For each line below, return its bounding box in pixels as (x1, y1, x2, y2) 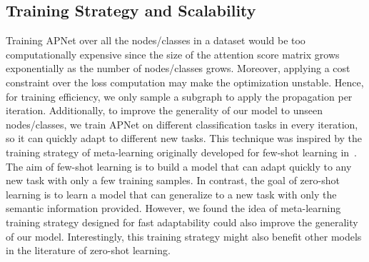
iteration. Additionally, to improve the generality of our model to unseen (6, 103, 323, 118)
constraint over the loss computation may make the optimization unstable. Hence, (6, 74, 364, 89)
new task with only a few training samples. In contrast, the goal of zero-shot (6, 173, 340, 188)
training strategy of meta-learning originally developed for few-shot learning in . (6, 144, 358, 159)
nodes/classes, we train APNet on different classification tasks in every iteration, (6, 116, 358, 131)
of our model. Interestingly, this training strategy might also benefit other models (6, 228, 362, 243)
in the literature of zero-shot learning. (6, 243, 171, 258)
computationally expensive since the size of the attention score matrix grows (6, 46, 340, 61)
